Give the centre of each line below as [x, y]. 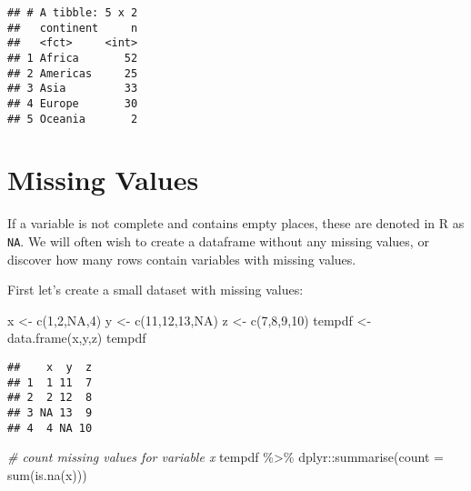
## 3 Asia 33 [73, 89]
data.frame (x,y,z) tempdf [77, 338]
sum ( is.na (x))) [47, 474]
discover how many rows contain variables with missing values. [182, 259]
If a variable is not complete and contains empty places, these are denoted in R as [236, 223]
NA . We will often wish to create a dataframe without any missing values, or [218, 240]
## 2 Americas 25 [73, 73]
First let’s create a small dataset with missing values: [155, 290]
